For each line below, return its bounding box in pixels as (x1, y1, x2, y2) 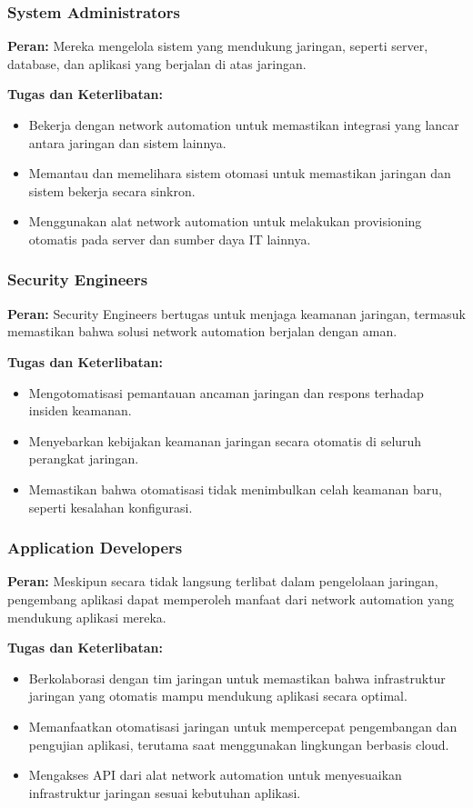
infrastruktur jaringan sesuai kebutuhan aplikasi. (28, 783, 301, 802)
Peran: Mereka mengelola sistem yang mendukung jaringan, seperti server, (7, 36, 428, 55)
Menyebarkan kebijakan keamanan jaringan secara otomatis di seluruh (28, 431, 422, 450)
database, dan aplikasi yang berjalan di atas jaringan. (7, 54, 307, 73)
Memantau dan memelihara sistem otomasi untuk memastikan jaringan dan (28, 164, 451, 183)
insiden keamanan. (28, 401, 132, 420)
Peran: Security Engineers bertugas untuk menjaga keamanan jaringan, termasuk (7, 304, 466, 323)
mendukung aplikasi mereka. (7, 607, 166, 626)
